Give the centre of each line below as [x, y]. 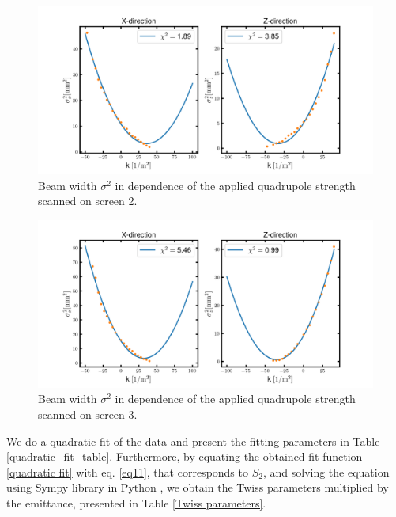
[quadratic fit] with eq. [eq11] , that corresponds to [127, 471]
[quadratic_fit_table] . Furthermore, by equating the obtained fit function [185, 456]
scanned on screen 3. [88, 414]
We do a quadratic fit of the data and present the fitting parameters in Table [193, 441]
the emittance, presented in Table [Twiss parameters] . [136, 502]
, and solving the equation [326, 471]
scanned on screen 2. [88, 201]
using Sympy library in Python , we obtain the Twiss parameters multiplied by [198, 487]
